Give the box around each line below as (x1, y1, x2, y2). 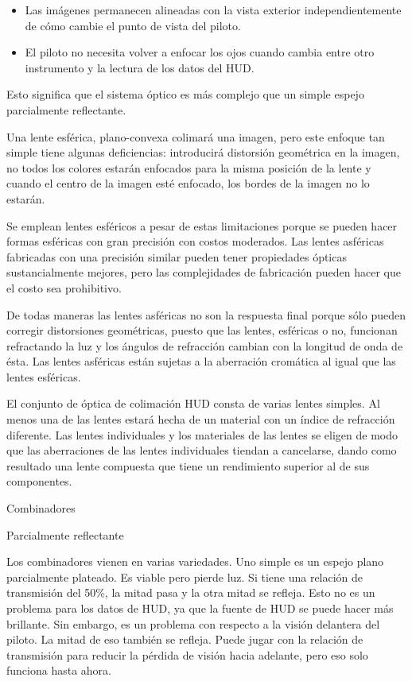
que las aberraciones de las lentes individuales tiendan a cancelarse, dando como (6, 442, 397, 459)
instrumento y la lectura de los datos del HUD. (25, 59, 255, 75)
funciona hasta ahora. (6, 662, 111, 679)
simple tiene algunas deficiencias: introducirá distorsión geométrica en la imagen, (6, 144, 400, 161)
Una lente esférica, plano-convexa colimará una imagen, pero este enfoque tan (6, 128, 385, 145)
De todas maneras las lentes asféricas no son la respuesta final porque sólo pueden (6, 306, 406, 323)
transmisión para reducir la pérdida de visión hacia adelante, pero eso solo (6, 646, 368, 663)
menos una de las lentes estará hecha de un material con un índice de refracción (6, 411, 395, 428)
